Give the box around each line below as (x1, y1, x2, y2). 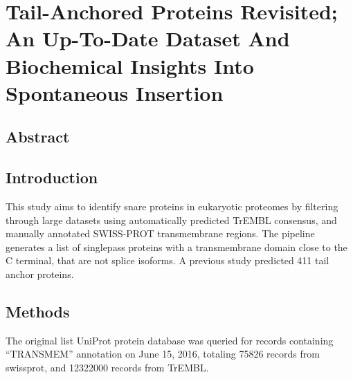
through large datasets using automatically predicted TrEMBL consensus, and (6, 212, 337, 227)
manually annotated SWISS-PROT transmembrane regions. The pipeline (6, 226, 315, 241)
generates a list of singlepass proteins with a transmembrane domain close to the (6, 239, 347, 254)
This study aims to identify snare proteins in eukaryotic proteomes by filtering (6, 198, 338, 213)
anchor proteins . (6, 266, 74, 281)
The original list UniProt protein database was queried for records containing (6, 333, 334, 347)
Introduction (6, 167, 98, 188)
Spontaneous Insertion (6, 78, 224, 107)
